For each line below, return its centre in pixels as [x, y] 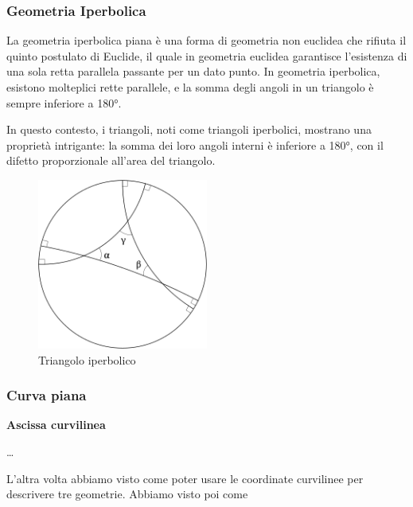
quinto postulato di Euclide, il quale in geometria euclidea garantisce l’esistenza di [207, 55]
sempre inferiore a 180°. [64, 102]
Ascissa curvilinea [56, 425]
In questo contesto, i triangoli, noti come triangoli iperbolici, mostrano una [189, 129]
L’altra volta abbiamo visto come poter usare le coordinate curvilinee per [185, 478]
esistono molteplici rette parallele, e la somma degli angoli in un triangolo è [190, 87]
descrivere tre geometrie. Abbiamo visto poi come [127, 494]
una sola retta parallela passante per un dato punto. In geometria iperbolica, [193, 71]
